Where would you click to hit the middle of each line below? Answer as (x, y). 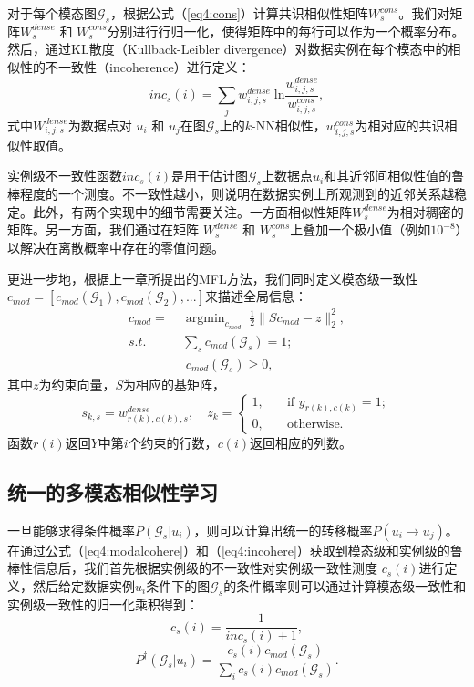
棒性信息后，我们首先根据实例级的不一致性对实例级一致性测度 (192, 568)
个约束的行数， (173, 442)
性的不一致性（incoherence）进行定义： (135, 66)
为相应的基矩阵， (175, 384)
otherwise (313, 425)
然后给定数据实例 (83, 585)
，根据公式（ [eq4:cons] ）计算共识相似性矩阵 (239, 13)
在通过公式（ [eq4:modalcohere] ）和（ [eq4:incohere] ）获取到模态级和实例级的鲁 (235, 550)
